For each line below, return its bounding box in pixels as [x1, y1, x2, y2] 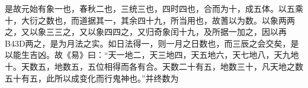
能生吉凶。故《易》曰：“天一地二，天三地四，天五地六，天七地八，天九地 [12, 48, 299, 61]
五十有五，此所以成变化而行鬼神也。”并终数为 [5, 71, 179, 84]
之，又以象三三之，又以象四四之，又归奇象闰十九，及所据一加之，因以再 [5, 25, 287, 38]
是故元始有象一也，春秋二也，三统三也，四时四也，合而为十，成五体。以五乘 [5, 2, 303, 14]
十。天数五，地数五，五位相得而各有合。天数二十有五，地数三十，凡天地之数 [5, 60, 303, 72]
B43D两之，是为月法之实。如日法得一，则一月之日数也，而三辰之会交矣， [5, 37, 291, 49]
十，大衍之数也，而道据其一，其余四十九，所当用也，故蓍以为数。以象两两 [5, 14, 295, 26]
